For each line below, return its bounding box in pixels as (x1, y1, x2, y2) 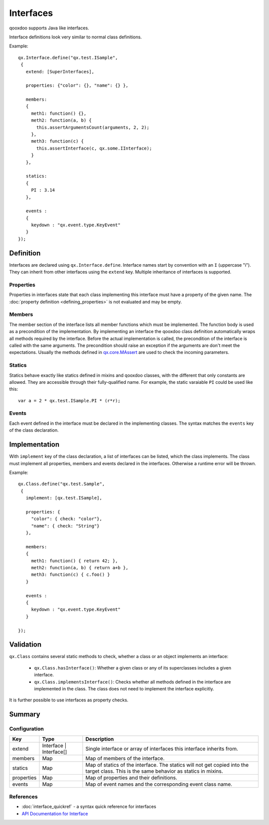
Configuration (9, 725, 44, 732)
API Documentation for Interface (21, 811, 88, 817)
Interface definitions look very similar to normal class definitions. (9, 34, 142, 40)
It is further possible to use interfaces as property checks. (9, 697, 129, 703)
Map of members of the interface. (85, 755, 165, 762)
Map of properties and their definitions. (85, 774, 178, 781)
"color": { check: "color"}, (31, 516, 102, 522)
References (9, 793, 38, 800)
